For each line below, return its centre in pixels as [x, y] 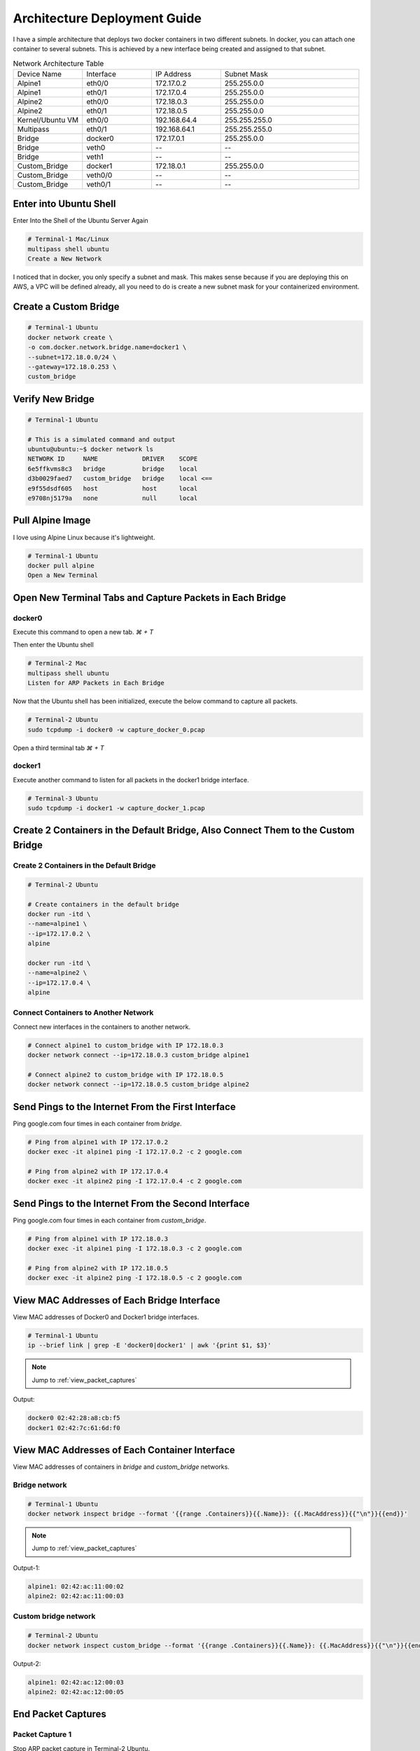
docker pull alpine [61, 565]
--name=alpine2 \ [57, 973]
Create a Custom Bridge [66, 307]
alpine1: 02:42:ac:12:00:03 [76, 1682]
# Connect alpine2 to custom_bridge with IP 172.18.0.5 [126, 1075]
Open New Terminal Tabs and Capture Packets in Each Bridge [149, 598]
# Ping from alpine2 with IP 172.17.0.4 [98, 1172]
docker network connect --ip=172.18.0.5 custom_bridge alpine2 [139, 1085]
